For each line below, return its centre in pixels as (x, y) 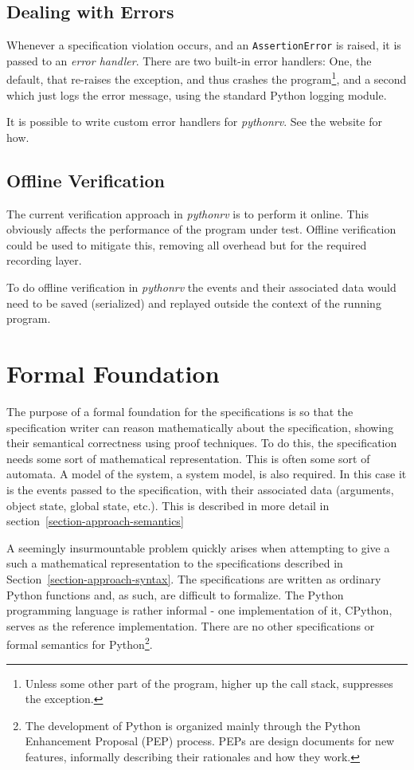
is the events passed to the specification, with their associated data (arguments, (200, 489)
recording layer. (44, 260)
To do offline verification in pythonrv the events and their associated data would (201, 287)
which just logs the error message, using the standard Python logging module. (197, 94)
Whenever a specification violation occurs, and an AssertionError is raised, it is (204, 45)
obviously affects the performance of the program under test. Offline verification (201, 229)
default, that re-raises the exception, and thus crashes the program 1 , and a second (207, 78)
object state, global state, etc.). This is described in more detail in (168, 505)
